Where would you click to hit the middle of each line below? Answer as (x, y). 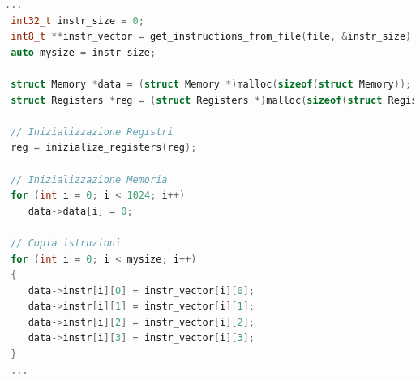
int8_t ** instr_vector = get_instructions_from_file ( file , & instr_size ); (214, 37)
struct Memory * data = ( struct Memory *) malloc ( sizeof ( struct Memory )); (211, 84)
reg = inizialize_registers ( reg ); (104, 148)
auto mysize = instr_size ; (84, 52)
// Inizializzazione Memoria (89, 179)
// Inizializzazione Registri (92, 132)
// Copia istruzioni (66, 243)
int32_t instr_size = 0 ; (77, 21)
